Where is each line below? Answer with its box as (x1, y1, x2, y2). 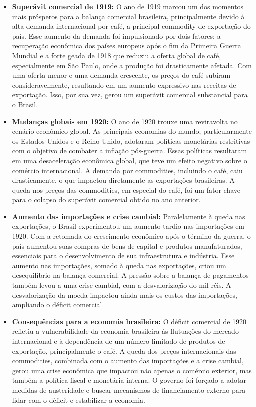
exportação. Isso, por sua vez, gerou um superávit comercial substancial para (12, 89, 248, 100)
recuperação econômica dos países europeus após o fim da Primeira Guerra (12, 40, 241, 51)
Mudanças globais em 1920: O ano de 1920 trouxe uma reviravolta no (12, 116, 238, 126)
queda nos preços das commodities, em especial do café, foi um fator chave (12, 184, 240, 195)
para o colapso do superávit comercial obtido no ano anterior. (12, 194, 201, 205)
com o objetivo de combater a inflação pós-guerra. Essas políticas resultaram (12, 145, 247, 156)
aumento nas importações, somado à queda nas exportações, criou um (12, 260, 226, 270)
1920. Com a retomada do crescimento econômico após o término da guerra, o (12, 231, 251, 241)
